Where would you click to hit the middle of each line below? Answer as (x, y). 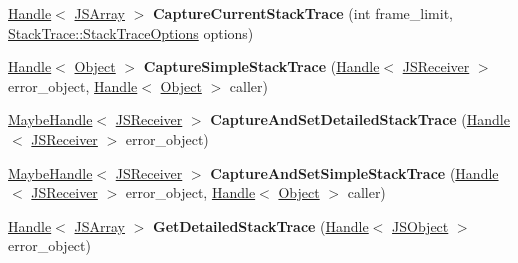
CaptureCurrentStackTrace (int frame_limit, (303, 13)
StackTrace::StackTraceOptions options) (131, 32)
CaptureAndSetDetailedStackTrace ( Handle (360, 119)
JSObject (420, 225)
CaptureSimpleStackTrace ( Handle (261, 66)
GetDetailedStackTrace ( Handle (260, 225)
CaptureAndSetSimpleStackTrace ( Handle (354, 172)
